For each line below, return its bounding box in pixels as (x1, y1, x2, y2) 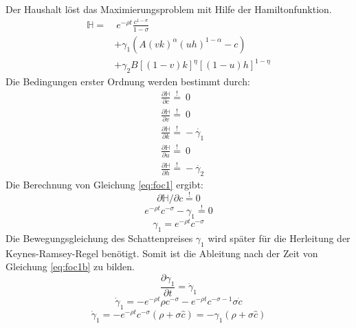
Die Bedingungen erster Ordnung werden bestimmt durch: (5, 74, 250, 88)
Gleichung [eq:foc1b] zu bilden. (5, 259, 135, 274)
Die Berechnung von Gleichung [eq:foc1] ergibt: (5, 177, 203, 192)
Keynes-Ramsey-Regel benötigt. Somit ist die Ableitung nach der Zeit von (5, 245, 318, 260)
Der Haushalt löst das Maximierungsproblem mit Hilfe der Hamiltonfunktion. (5, 2, 332, 16)
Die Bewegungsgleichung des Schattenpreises (5, 230, 193, 245)
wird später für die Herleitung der (208, 230, 351, 245)
